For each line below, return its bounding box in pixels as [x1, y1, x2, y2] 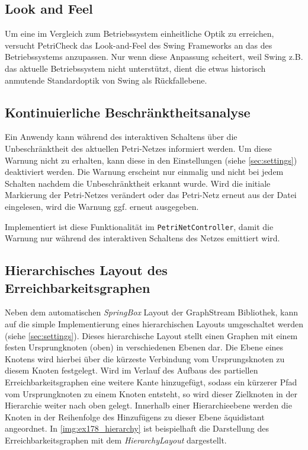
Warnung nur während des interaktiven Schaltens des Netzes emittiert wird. [5, 232, 280, 244]
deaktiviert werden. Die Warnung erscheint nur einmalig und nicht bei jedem [5, 165, 284, 178]
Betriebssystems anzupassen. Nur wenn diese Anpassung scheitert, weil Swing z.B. [5, 50, 303, 63]
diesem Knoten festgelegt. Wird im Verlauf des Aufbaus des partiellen [5, 364, 258, 376]
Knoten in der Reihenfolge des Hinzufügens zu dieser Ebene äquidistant [5, 410, 265, 423]
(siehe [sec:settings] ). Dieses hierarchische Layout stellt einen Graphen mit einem [5, 329, 298, 342]
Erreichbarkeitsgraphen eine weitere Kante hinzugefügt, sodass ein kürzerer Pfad [5, 375, 297, 388]
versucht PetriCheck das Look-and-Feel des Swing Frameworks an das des [5, 39, 272, 51]
